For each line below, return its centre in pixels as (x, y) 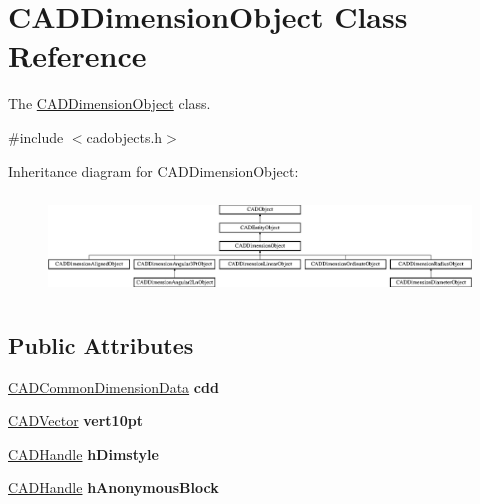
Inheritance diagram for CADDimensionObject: (153, 170)
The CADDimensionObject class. (109, 103)
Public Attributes (101, 344)
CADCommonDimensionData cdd (113, 386)
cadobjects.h (124, 136)
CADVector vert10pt (75, 420)
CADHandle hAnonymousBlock (113, 487)
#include (36, 136)
